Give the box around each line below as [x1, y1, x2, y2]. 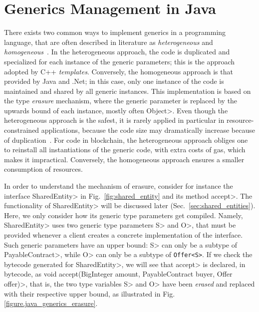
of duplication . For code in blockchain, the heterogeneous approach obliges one [4, 134, 248, 145]
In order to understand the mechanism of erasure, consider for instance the [4, 181, 233, 191]
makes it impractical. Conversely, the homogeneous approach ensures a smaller [4, 154, 245, 164]
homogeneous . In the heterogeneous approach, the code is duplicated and [4, 46, 230, 57]
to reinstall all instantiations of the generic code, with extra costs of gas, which [4, 144, 246, 155]
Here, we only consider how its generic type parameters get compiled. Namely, [4, 210, 243, 220]
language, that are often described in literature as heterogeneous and [4, 36, 213, 47]
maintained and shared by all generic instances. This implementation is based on [4, 85, 251, 96]
